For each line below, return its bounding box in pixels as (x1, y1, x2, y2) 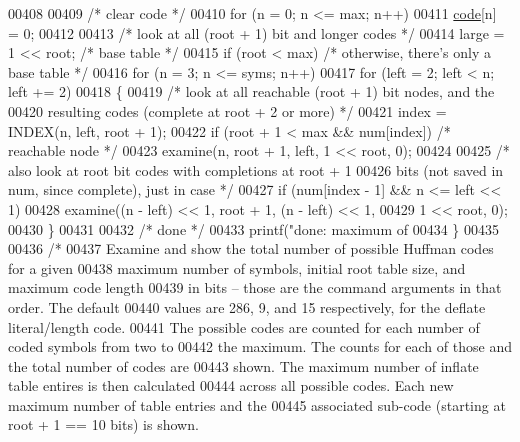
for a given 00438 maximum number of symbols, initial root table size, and (8, 257, 466, 278)
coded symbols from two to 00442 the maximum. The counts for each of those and (8, 336, 512, 357)
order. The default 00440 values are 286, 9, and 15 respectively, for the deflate (8, 296, 486, 317)
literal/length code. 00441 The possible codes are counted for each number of (8, 316, 480, 337)
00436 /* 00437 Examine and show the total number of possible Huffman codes (8, 238, 494, 259)
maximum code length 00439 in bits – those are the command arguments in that (8, 277, 502, 298)
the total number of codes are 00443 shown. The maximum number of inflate (8, 355, 479, 376)
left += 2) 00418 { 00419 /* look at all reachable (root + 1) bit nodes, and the (8, 81, 495, 102)
